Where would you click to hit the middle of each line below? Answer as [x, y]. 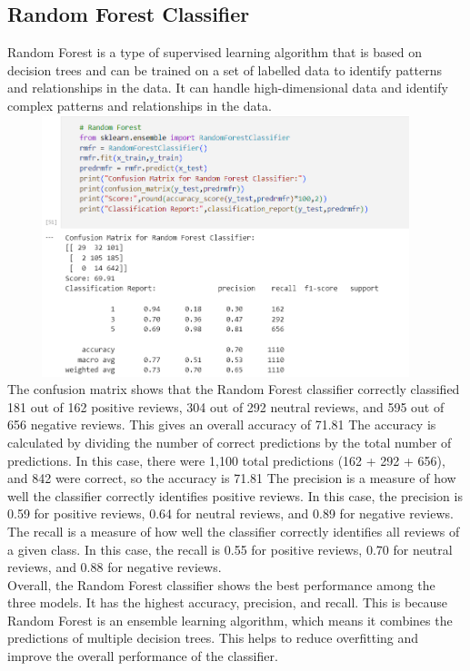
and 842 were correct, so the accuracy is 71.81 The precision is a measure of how [232, 478]
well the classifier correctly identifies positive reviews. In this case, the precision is [235, 495]
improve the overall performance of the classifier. [143, 656]
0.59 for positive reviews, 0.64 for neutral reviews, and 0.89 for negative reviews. [230, 513]
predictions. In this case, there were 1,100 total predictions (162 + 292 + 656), [226, 460]
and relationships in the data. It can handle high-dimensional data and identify [228, 88]
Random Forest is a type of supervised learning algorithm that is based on [215, 52]
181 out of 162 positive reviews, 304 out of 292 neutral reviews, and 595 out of [226, 406]
